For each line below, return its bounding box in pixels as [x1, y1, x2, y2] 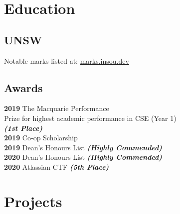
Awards [4, 80, 43, 95]
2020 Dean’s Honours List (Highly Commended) [4, 152, 162, 162]
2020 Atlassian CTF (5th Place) [4, 161, 109, 172]
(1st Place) [4, 122, 43, 133]
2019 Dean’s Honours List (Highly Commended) [4, 142, 162, 152]
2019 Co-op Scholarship [4, 132, 78, 143]
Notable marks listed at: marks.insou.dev [4, 55, 129, 66]
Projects [4, 191, 62, 211]
